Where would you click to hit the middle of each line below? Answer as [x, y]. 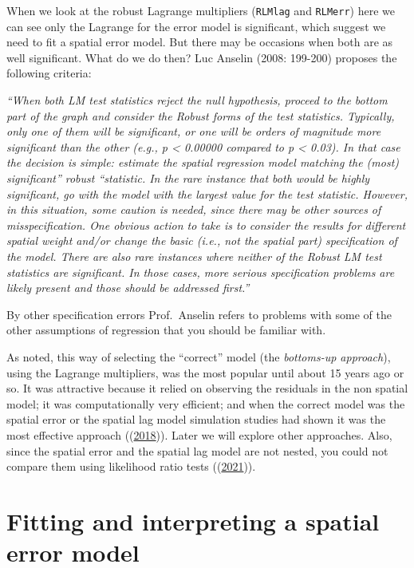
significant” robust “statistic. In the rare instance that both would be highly [188, 178]
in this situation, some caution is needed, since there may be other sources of [194, 209]
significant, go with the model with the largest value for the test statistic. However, [207, 193]
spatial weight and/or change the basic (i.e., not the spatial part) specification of [202, 241]
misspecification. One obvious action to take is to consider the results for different [206, 225]
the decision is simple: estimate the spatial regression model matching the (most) [203, 162]
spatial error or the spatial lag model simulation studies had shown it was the [196, 419]
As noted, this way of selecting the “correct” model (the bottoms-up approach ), [199, 356]
